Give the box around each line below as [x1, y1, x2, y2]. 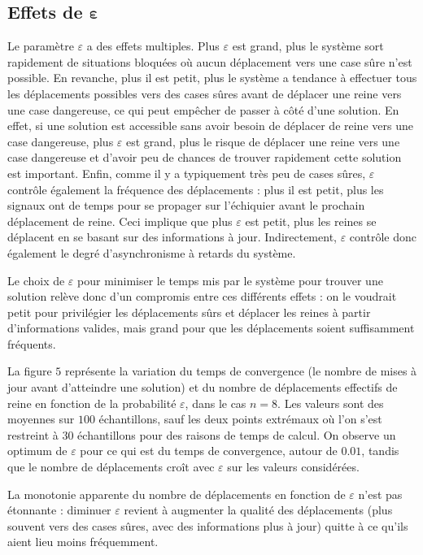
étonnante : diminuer [7, 501, 111, 518]
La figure [7, 362, 52, 379]
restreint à [7, 426, 59, 443]
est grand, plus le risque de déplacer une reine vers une [126, 132, 400, 150]
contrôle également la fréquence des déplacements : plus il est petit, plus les [7, 180, 384, 197]
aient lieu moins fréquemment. [7, 533, 159, 550]
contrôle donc [349, 228, 416, 245]
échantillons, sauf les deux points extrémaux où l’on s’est [98, 410, 382, 427]
